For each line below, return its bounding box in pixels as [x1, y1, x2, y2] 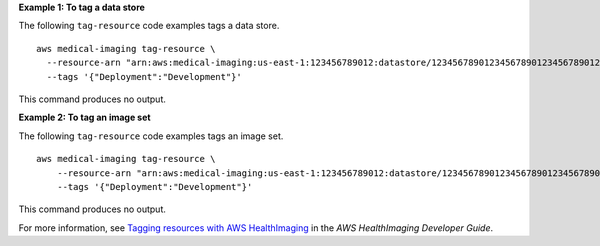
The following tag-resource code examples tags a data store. [18, 20, 280, 32]
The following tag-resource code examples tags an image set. [18, 130, 284, 142]
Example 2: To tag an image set [18, 111, 151, 124]
